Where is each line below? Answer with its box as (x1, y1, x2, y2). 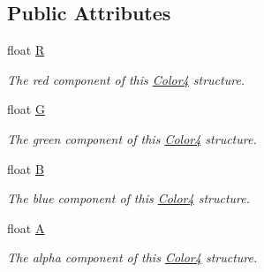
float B (7, 159, 44, 178)
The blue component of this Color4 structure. (7, 189, 251, 208)
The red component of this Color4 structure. (7, 70, 245, 88)
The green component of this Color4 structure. (7, 129, 257, 147)
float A (7, 218, 45, 237)
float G (7, 100, 45, 118)
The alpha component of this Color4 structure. (7, 248, 258, 267)
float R (7, 41, 45, 59)
